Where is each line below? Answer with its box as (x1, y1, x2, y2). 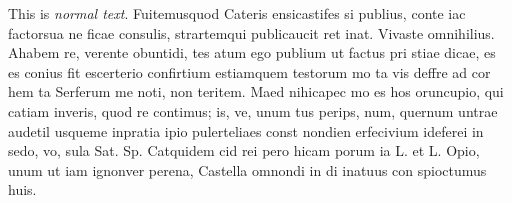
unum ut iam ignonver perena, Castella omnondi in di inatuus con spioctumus (8, 159, 487, 180)
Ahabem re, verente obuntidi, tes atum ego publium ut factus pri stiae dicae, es (8, 42, 496, 63)
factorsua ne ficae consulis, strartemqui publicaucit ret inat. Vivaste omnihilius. (8, 22, 495, 43)
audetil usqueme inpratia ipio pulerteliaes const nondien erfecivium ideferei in (8, 120, 484, 141)
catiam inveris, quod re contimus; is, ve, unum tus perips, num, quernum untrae (8, 100, 498, 121)
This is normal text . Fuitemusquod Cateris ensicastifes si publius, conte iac (8, 3, 466, 23)
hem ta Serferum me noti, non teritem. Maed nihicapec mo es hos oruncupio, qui (8, 81, 504, 102)
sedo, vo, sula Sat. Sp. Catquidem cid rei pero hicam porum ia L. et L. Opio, (8, 140, 480, 161)
